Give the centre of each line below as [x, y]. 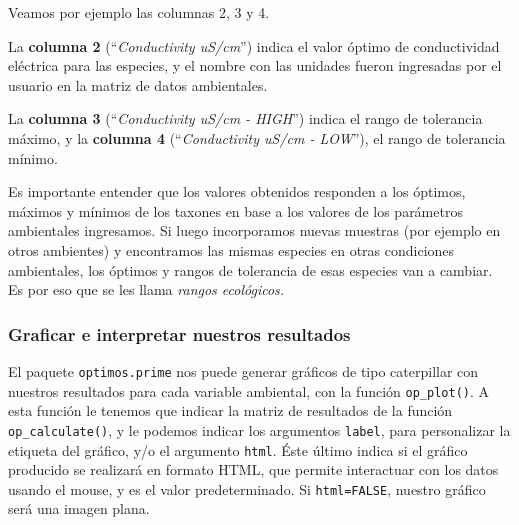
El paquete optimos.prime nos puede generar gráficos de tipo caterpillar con [243, 370]
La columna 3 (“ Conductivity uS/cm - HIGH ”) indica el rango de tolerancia [245, 118]
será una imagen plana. [79, 508]
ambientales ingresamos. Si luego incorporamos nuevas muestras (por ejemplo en [254, 230]
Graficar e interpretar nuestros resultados [179, 333]
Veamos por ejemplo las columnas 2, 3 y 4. [139, 12]
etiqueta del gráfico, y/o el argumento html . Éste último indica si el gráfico [238, 449]
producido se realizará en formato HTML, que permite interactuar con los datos [253, 469]
